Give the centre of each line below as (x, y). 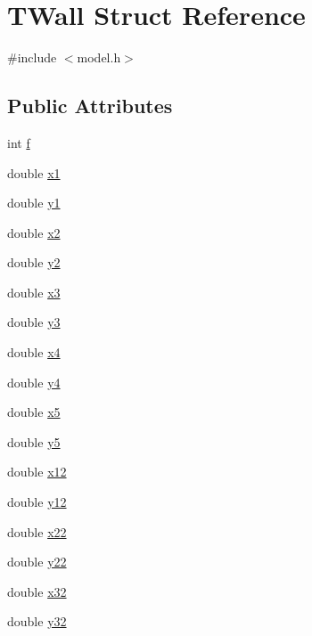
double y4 (34, 382)
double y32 (37, 621)
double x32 (37, 591)
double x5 (34, 412)
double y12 (37, 502)
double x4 (34, 352)
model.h (99, 57)
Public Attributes (90, 106)
